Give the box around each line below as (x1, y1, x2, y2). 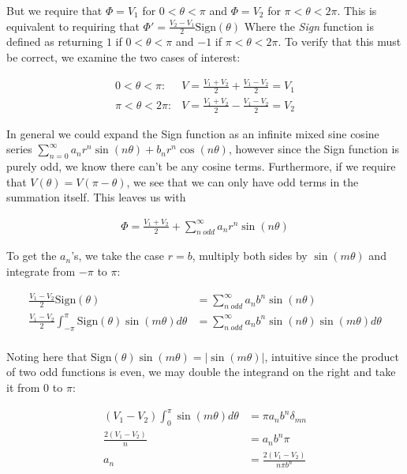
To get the (6, 247, 57, 264)
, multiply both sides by (192, 247, 308, 264)
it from (6, 378, 40, 395)
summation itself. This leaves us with (6, 189, 186, 205)
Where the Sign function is (244, 17, 374, 34)
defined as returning (6, 33, 103, 50)
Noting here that (6, 348, 88, 364)
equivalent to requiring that (6, 17, 140, 34)
